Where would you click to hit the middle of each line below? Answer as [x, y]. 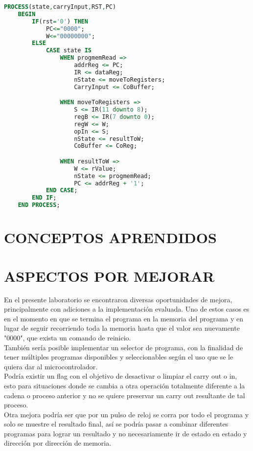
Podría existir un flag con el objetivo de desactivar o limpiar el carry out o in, [121, 376]
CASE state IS [69, 51]
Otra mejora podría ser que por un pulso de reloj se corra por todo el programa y [126, 414]
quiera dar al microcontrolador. [51, 366]
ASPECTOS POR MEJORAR [109, 276]
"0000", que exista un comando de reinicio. [68, 337]
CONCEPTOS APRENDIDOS [110, 237]
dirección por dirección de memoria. [58, 443]
